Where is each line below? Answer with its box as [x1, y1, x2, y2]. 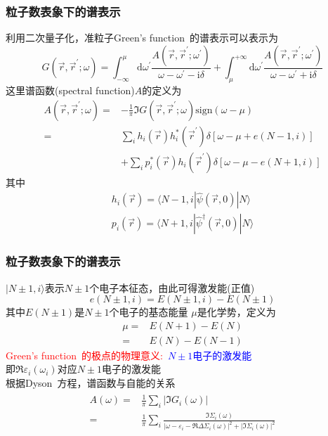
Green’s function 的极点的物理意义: [6, 347, 163, 362]
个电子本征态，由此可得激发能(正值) [89, 280, 255, 295]
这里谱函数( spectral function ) [6, 83, 135, 98]
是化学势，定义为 [197, 304, 276, 319]
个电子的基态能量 [109, 304, 188, 319]
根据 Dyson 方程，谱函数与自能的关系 [6, 376, 176, 390]
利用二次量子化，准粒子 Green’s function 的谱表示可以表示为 [6, 30, 278, 45]
